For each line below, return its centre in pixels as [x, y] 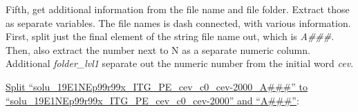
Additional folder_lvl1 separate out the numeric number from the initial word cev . [180, 63]
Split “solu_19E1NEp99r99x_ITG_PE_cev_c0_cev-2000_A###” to [157, 86]
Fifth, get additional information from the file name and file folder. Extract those [178, 9]
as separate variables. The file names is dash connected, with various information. [178, 22]
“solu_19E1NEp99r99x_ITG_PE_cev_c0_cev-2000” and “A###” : [152, 100]
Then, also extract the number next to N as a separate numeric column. [158, 49]
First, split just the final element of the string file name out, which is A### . [170, 36]
